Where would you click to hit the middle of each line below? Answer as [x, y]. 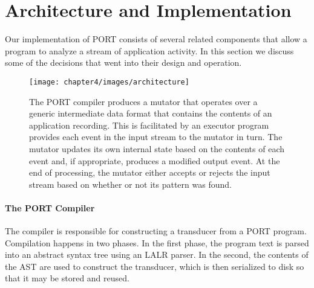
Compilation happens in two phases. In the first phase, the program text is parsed [157, 242]
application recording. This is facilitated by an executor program [149, 125]
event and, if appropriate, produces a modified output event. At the [155, 160]
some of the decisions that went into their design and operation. [123, 62]
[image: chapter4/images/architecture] [109, 82]
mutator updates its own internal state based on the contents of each [157, 148]
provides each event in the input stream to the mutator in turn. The [156, 137]
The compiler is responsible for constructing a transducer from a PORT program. [156, 231]
